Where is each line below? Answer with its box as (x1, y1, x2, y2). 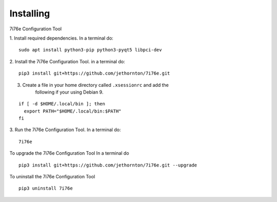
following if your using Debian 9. (35, 89, 104, 95)
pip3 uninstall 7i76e (18, 186, 73, 191)
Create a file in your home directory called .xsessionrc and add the (22, 82, 169, 88)
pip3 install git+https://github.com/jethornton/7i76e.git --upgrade (18, 162, 197, 168)
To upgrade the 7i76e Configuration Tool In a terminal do (9, 150, 129, 156)
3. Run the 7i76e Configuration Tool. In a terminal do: (9, 126, 121, 133)
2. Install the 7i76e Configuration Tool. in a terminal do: (9, 58, 125, 64)
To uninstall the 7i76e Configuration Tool (9, 174, 95, 180)
